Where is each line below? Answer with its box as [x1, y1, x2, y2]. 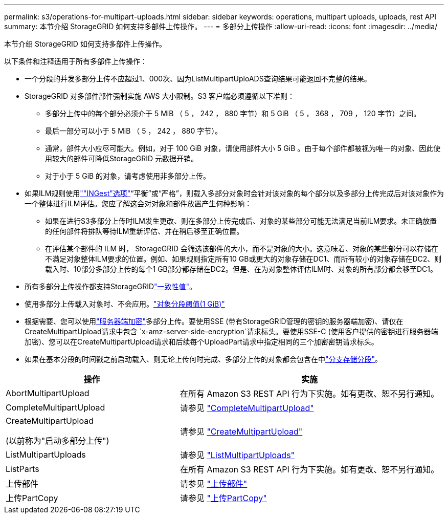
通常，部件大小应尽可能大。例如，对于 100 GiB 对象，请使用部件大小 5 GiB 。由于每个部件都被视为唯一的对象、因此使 [45, 144, 441, 153]
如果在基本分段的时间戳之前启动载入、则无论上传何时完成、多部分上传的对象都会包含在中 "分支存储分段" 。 [25, 355, 383, 363]
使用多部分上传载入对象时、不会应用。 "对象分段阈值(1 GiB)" [25, 299, 225, 308]
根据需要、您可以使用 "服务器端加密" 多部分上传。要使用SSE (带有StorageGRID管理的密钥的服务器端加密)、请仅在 [25, 317, 404, 326]
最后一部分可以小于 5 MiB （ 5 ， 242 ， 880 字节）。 [45, 126, 222, 135]
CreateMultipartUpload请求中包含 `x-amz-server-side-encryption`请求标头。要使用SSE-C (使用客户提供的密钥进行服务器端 [25, 327, 438, 336]
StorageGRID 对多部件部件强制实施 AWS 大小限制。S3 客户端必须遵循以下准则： [25, 92, 295, 100]
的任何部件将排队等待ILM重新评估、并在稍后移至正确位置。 [45, 227, 244, 235]
